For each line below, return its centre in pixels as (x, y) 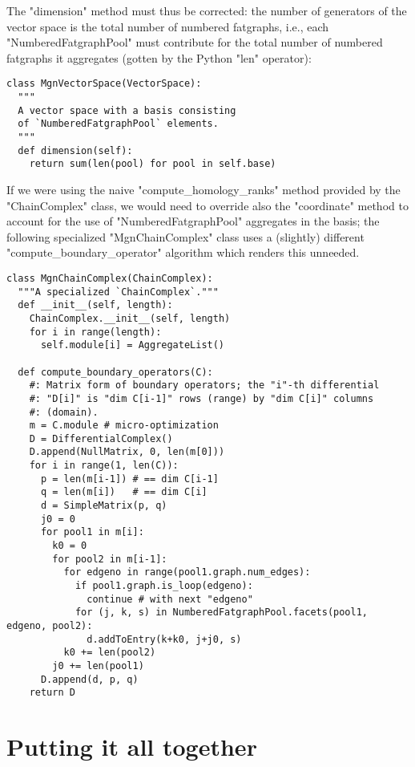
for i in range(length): (95, 332)
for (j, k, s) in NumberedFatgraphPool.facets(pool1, (222, 613)
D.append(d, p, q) (89, 679)
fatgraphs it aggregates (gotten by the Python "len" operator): (159, 57)
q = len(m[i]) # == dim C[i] (124, 492)
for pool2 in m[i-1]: (110, 559)
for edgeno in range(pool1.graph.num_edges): (187, 572)
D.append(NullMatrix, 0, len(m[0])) (127, 452)
